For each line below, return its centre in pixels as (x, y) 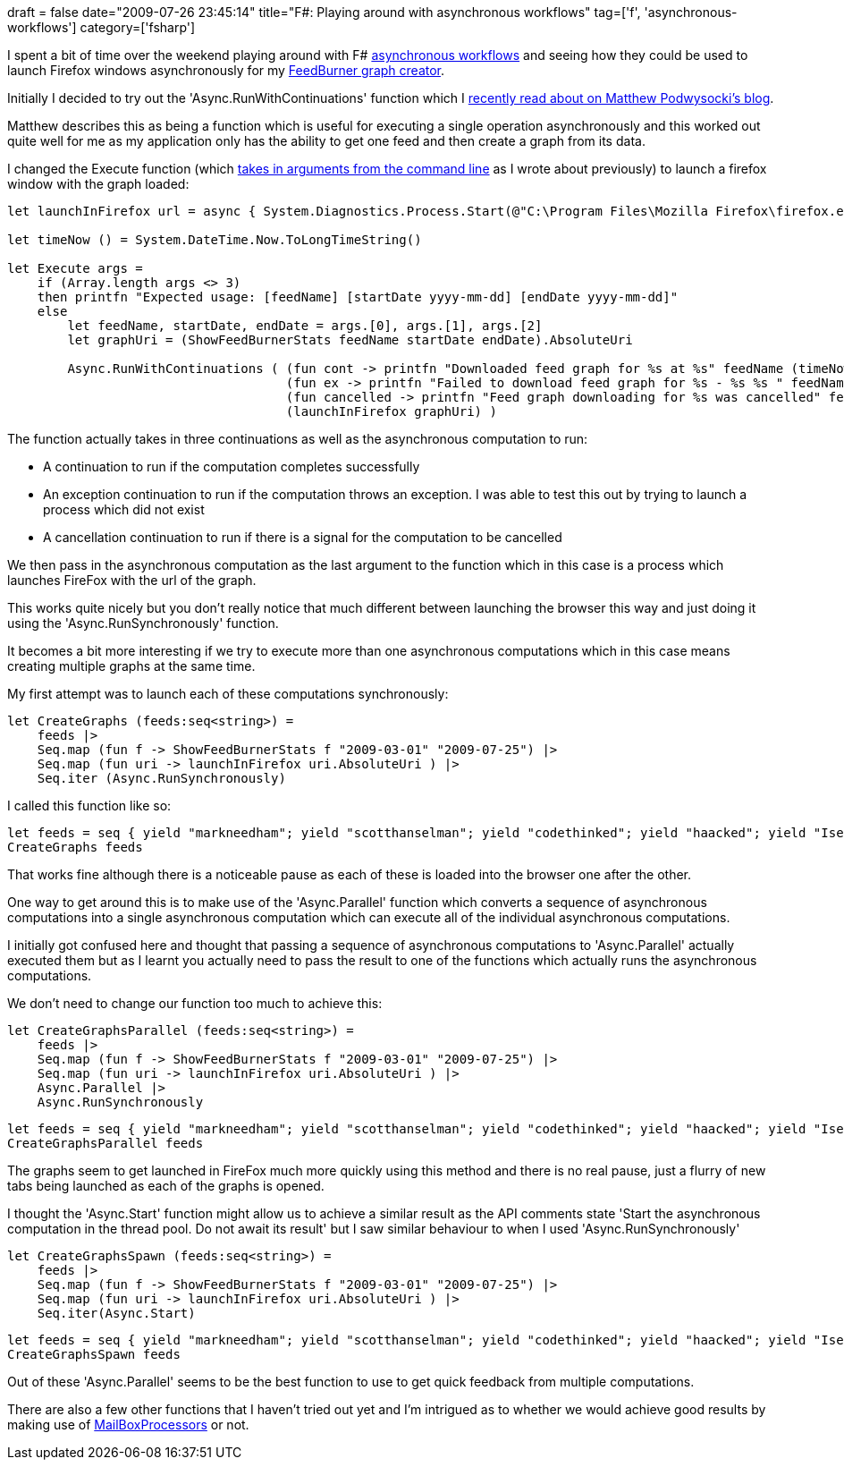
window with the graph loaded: (98, 184)
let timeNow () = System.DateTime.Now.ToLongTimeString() (215, 240)
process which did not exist (124, 509)
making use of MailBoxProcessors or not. (128, 1425)
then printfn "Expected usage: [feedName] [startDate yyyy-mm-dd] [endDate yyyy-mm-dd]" (358, 297)
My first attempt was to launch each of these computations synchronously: (228, 694)
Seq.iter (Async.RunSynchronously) (161, 778)
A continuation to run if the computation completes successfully (232, 466)
